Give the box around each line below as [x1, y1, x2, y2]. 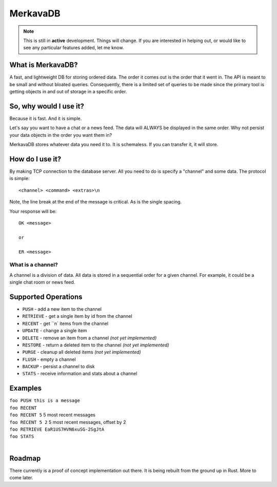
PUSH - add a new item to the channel [22, 306, 102, 312]
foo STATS [9, 434, 34, 439]
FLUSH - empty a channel [22, 356, 76, 362]
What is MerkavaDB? [9, 60, 78, 69]
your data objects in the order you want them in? [9, 132, 112, 138]
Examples [9, 384, 42, 393]
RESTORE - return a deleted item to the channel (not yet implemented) [22, 341, 169, 348]
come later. [9, 475, 33, 481]
